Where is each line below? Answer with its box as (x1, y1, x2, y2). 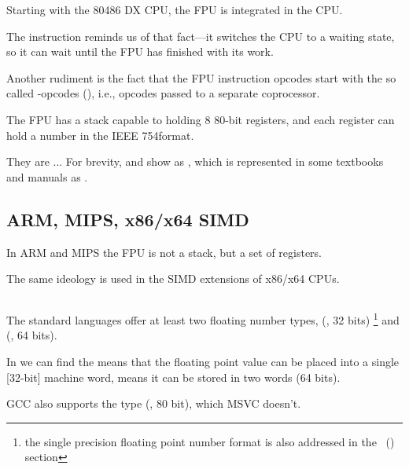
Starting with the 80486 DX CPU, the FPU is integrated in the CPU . (6, 2, 343, 17)
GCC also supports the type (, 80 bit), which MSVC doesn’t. (6, 395, 301, 412)
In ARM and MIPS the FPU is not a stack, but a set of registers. (6, 244, 322, 260)
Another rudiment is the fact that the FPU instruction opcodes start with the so (6, 69, 396, 86)
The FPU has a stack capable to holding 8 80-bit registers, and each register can (6, 111, 395, 127)
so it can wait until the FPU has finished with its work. (6, 43, 274, 60)
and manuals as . (6, 168, 88, 185)
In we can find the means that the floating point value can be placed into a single (6, 353, 400, 369)
